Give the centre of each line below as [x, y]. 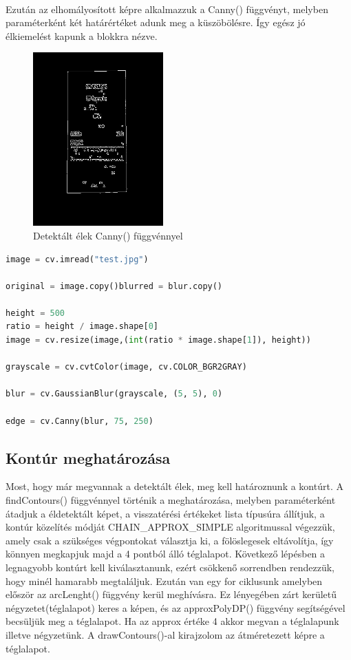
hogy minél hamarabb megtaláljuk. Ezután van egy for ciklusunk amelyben [164, 581]
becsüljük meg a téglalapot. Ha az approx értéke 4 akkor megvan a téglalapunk [172, 621]
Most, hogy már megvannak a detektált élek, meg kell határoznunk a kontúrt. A [174, 486]
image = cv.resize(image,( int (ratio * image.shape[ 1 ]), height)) [158, 340]
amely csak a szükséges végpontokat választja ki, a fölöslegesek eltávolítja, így [170, 540]
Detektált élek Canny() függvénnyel [108, 235]
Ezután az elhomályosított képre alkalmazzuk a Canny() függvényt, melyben [167, 9]
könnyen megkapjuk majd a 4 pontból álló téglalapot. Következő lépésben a [166, 554]
